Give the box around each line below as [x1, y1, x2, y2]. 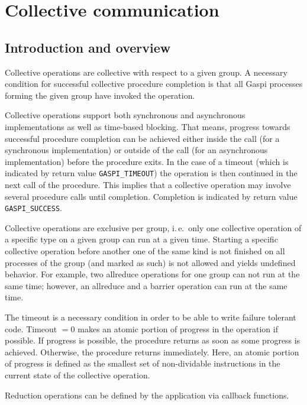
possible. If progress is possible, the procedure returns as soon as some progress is [5, 334, 300, 346]
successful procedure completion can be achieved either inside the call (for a [5, 132, 280, 144]
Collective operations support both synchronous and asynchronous [5, 109, 245, 121]
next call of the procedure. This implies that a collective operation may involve [5, 178, 291, 190]
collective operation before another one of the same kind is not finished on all [5, 245, 285, 257]
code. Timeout [5, 322, 57, 335]
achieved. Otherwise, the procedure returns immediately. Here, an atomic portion [5, 345, 299, 358]
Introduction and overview [5, 38, 171, 56]
